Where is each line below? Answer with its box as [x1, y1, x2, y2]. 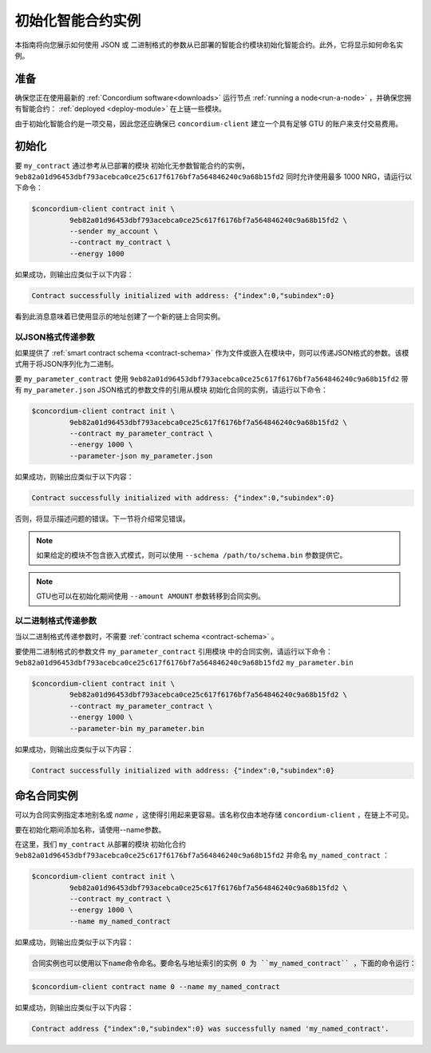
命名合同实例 [14, 789, 78, 803]
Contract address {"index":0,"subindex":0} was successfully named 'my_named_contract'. [31, 1024, 390, 1034]
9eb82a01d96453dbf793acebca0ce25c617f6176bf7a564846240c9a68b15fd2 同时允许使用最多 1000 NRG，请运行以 [14, 172, 413, 181]
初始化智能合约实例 [14, 12, 141, 30]
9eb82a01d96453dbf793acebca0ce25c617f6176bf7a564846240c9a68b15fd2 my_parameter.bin [14, 658, 354, 667]
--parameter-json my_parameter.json [69, 451, 213, 460]
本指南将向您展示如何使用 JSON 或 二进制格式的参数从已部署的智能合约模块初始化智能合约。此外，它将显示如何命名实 [14, 40, 404, 50]
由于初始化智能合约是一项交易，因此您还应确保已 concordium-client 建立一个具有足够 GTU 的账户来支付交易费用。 [14, 118, 403, 128]
